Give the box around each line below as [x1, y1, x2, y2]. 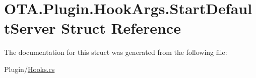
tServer [4, 18, 56, 38]
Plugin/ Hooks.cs [4, 63, 55, 74]
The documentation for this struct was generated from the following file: [4, 47, 227, 57]
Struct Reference [61, 18, 181, 38]
